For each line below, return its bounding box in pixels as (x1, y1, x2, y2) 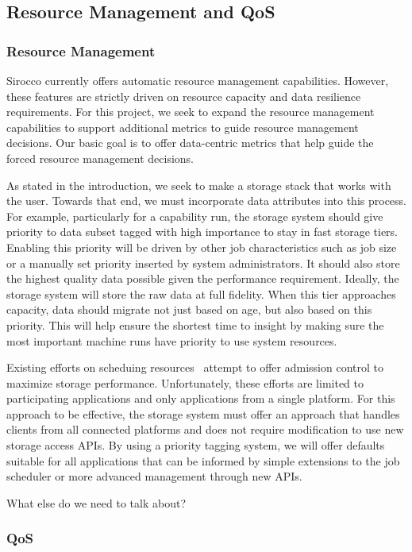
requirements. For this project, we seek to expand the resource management (6, 103, 375, 120)
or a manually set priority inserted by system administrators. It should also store (6, 254, 400, 271)
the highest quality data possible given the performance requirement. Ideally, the (6, 270, 399, 287)
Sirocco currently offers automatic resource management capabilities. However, (6, 72, 389, 88)
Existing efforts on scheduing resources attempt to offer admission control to (6, 359, 383, 376)
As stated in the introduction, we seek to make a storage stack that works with (6, 176, 391, 193)
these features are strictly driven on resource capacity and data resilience (6, 87, 361, 104)
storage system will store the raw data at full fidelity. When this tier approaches (6, 285, 396, 302)
